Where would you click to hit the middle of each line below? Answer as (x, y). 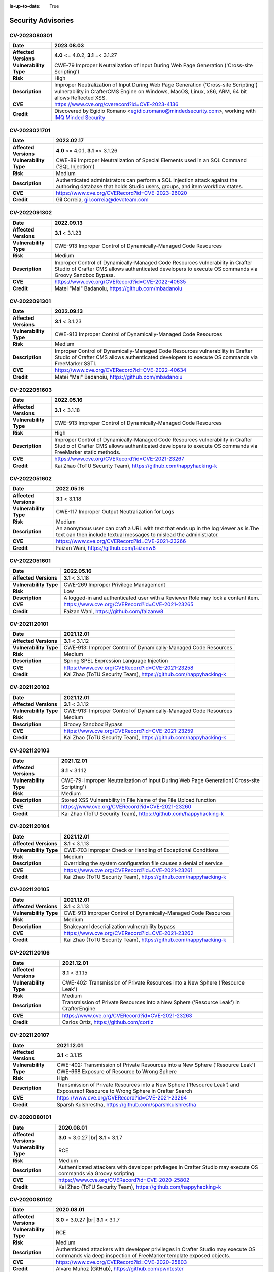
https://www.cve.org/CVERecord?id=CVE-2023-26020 (122, 193)
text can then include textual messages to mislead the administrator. (138, 534)
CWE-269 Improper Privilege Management (115, 584)
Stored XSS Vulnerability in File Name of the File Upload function (139, 800)
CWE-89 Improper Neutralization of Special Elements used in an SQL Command (151, 160)
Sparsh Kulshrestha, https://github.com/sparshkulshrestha (126, 1104)
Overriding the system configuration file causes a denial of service (143, 863)
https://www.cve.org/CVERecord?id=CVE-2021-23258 (129, 668)
